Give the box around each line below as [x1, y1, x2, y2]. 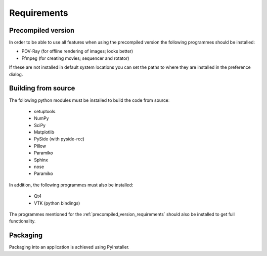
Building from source [9, 84, 75, 92]
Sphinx [34, 157, 48, 163]
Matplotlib [34, 129, 54, 135]
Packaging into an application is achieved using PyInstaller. [9, 244, 130, 250]
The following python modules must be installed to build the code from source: [9, 97, 170, 103]
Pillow [34, 143, 46, 149]
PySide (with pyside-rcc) [34, 136, 85, 142]
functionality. [9, 218, 36, 224]
